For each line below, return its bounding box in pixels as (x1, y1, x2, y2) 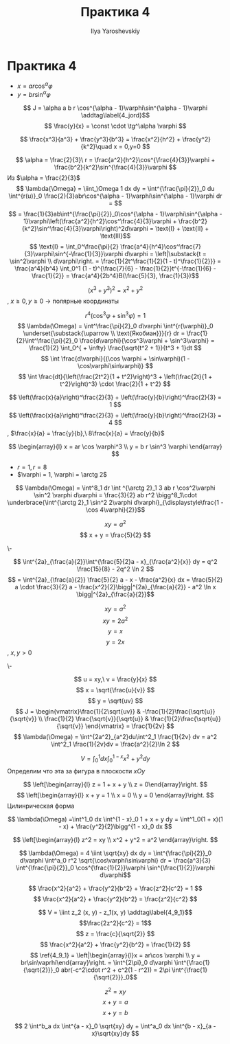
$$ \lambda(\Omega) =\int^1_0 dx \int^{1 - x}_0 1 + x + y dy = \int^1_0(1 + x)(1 (8, 815, 223, 823)
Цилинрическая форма (7, 802, 75, 810)
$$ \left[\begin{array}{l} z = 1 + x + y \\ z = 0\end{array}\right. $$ (23, 780, 208, 788)
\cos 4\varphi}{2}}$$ (85, 506, 146, 514)
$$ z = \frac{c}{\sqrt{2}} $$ (76, 929, 155, 938)
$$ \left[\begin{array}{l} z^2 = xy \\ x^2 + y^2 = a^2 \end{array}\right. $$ (12, 835, 218, 843)
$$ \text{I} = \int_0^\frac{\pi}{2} (30, 242, 119, 251)
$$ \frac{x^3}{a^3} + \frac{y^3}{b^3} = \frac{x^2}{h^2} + (19, 135, 181, 143)
